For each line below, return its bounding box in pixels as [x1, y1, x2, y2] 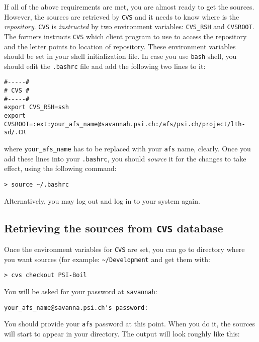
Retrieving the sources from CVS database [4, 220, 223, 235]
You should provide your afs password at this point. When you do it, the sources [4, 318, 255, 329]
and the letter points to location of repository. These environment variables [4, 41, 236, 51]
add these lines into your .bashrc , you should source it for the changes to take [4, 153, 246, 163]
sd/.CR [4, 129, 26, 136]
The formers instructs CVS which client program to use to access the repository [4, 31, 247, 41]
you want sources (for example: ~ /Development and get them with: [4, 253, 210, 264]
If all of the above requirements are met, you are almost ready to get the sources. [4, 2, 254, 12]
